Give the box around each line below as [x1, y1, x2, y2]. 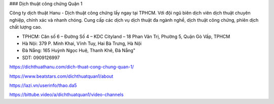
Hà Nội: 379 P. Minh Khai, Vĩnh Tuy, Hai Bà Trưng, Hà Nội [22, 40, 142, 46]
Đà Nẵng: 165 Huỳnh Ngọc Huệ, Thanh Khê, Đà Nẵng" [22, 47, 135, 54]
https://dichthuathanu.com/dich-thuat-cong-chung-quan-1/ [9, 64, 134, 70]
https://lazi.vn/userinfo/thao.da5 [9, 82, 77, 88]
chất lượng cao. [9, 24, 42, 30]
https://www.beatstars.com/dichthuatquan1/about [9, 73, 114, 79]
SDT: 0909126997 [22, 55, 60, 61]
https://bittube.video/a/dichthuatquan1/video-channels [9, 91, 124, 98]
